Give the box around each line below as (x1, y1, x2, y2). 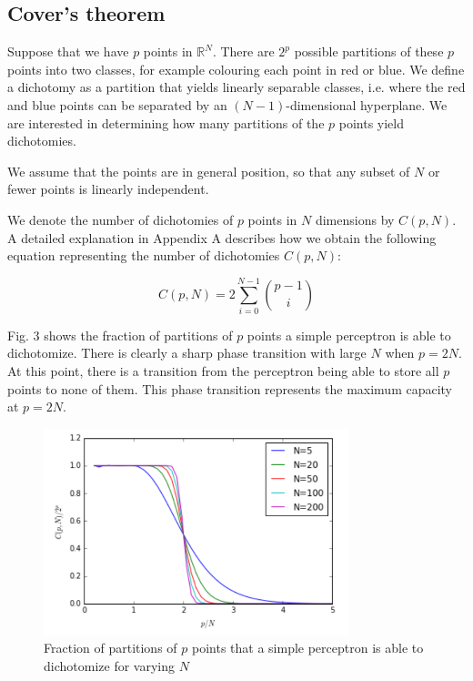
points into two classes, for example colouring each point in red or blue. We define (7, 59, 465, 78)
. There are (212, 42, 275, 61)
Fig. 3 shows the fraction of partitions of (7, 325, 233, 344)
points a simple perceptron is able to (247, 325, 451, 344)
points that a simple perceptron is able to (191, 638, 424, 657)
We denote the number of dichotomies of (7, 209, 234, 229)
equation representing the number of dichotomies (7, 246, 280, 265)
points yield (338, 113, 405, 132)
